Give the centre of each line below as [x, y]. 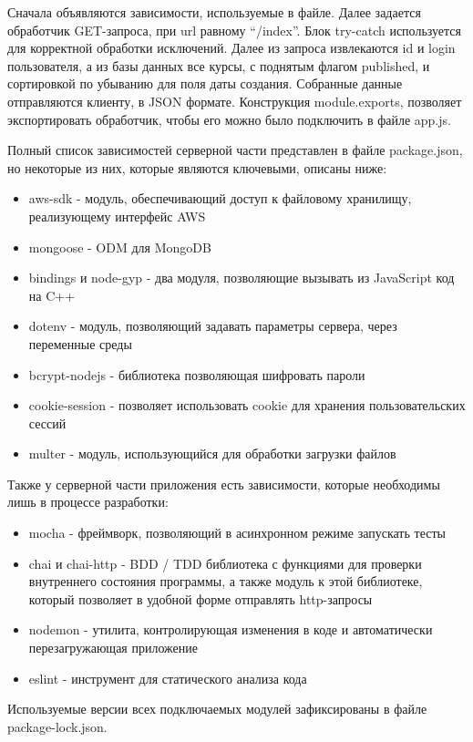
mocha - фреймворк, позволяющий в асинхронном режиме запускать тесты [237, 533]
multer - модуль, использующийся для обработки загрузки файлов [212, 453]
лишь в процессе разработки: [88, 502]
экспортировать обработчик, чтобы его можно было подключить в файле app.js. [229, 119]
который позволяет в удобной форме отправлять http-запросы [201, 598]
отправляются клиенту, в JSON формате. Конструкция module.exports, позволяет [235, 101]
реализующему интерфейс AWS [117, 216]
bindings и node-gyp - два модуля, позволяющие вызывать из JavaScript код [242, 278]
